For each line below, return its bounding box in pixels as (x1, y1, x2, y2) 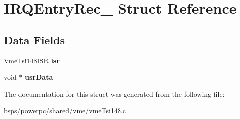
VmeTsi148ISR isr (4, 55, 60, 65)
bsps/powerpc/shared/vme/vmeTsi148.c (4, 105, 126, 116)
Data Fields (4, 32, 65, 47)
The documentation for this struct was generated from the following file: (4, 88, 225, 99)
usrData (25, 72, 53, 82)
